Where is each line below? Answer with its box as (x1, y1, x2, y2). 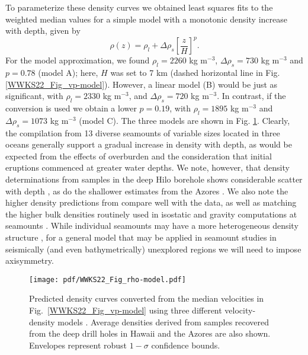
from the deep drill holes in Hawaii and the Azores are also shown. (29, 327, 271, 340)
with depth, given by (5, 24, 81, 37)
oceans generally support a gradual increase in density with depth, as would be (5, 138, 292, 151)
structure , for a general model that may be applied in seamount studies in (5, 231, 277, 243)
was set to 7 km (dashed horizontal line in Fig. (110, 66, 280, 79)
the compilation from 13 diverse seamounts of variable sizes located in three (5, 126, 280, 139)
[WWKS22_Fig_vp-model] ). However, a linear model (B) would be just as (5, 78, 278, 90)
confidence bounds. (151, 338, 220, 351)
